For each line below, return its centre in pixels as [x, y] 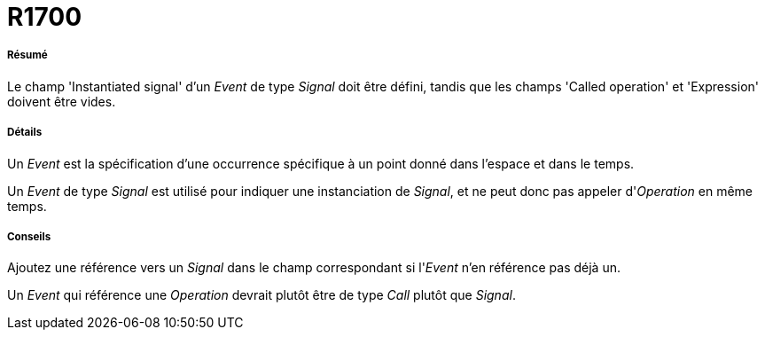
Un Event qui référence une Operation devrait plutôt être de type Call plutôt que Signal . [262, 295]
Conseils [29, 236]
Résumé [27, 55]
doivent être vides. [62, 101]
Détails [25, 133]
